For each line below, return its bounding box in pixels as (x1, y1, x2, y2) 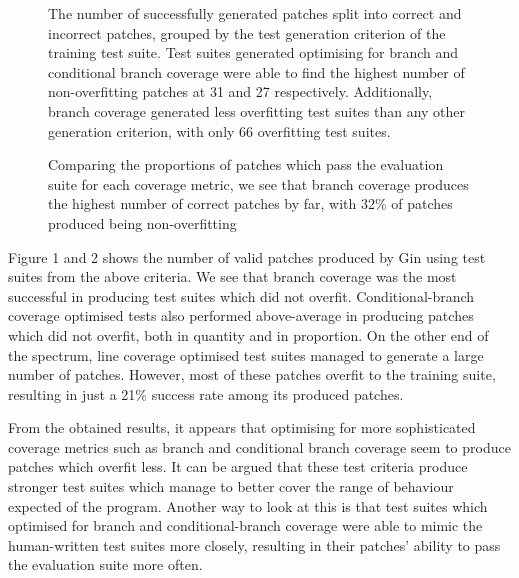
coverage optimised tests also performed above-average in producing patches (8, 305, 474, 326)
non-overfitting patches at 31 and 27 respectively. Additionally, (48, 81, 433, 102)
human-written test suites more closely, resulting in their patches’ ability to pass (8, 534, 501, 555)
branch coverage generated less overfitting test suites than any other (48, 100, 466, 121)
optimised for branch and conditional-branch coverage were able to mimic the (8, 515, 483, 536)
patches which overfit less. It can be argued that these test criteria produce (8, 456, 468, 477)
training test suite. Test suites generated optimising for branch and (48, 42, 459, 63)
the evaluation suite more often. (8, 554, 203, 575)
